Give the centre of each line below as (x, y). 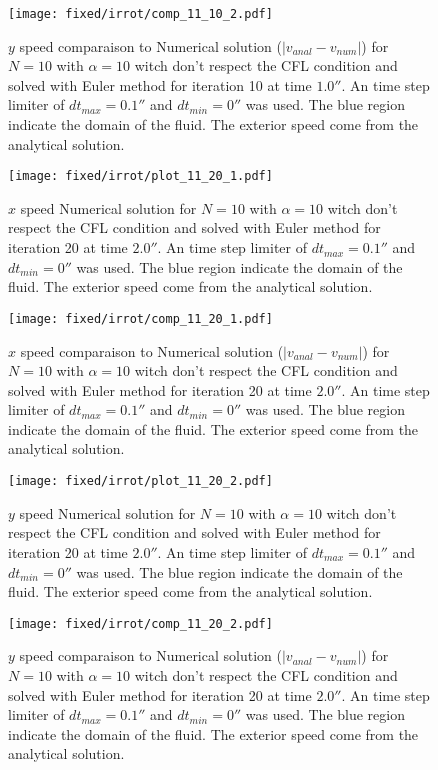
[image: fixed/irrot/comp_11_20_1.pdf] (140, 318)
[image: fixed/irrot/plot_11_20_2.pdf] (140, 481)
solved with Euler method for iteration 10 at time (160, 84)
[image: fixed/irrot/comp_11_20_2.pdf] (140, 623)
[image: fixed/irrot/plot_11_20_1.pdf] (140, 176)
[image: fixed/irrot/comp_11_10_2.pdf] (140, 14)
